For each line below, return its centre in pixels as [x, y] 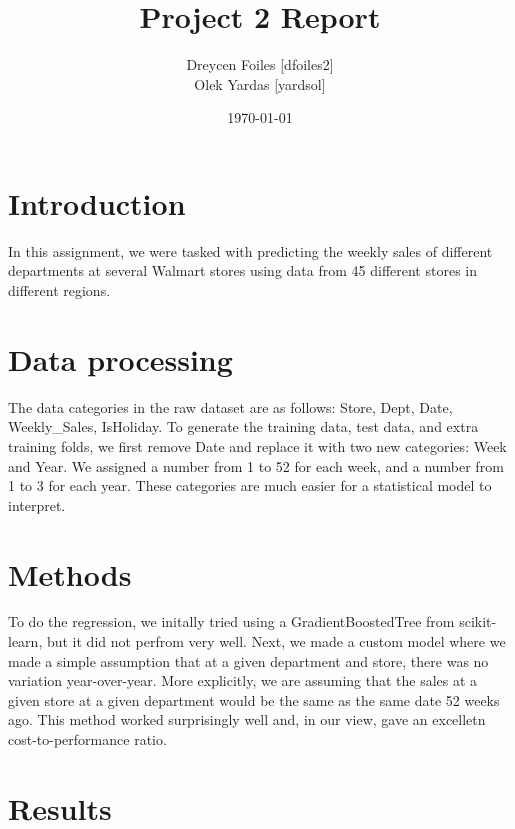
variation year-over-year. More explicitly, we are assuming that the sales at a [243, 680]
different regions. [59, 290]
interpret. [37, 504]
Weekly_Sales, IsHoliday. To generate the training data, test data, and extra [243, 426]
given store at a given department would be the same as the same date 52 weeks [254, 699]
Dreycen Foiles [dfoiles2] [260, 64]
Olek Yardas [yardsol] [260, 83]
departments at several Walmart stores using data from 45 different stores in [242, 270]
